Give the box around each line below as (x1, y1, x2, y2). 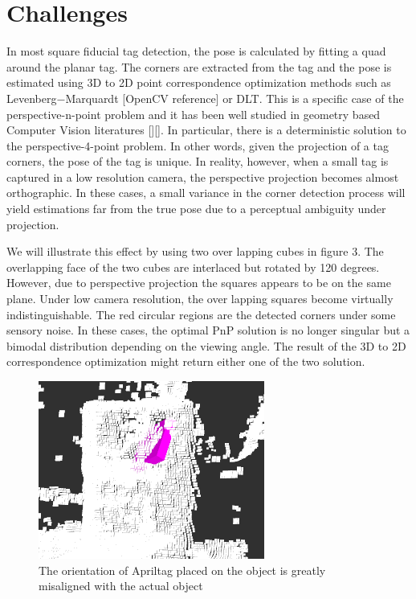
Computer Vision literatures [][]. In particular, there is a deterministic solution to (6, 121, 406, 138)
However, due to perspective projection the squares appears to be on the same (6, 274, 391, 291)
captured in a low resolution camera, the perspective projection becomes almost (6, 168, 399, 185)
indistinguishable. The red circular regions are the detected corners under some (6, 306, 396, 322)
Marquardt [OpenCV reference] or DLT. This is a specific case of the (65, 89, 404, 106)
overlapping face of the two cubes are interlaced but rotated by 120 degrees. (6, 258, 380, 275)
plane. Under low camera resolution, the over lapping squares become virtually (6, 290, 394, 307)
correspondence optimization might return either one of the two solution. (6, 353, 365, 370)
